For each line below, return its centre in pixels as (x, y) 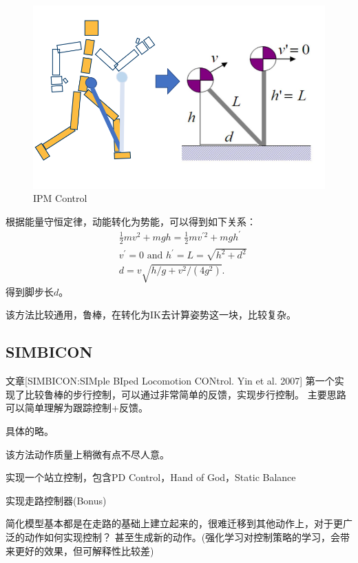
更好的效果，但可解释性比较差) (84, 550)
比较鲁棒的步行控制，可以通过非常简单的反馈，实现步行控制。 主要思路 (185, 394)
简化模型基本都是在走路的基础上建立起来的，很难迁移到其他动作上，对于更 (174, 523)
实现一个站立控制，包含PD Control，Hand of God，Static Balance (151, 477)
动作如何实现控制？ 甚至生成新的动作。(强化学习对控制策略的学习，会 (182, 537)
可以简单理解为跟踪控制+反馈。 (77, 408)
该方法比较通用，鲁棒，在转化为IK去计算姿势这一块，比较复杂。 (151, 315)
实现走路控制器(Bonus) (56, 500)
